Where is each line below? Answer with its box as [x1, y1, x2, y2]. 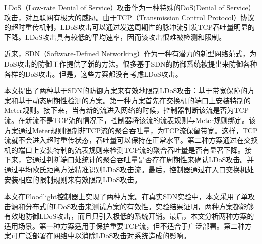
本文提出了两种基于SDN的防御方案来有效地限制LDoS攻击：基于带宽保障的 [4, 85, 248, 96]
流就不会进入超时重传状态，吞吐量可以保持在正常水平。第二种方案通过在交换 [4, 135, 258, 145]
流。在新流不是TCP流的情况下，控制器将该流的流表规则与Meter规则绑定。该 [4, 114, 256, 125]
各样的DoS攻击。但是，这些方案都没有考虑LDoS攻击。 [4, 68, 182, 79]
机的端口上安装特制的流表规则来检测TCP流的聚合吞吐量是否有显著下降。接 [4, 144, 252, 155]
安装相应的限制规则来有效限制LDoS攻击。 [4, 174, 142, 185]
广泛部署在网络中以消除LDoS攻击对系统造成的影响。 [18, 230, 191, 241]
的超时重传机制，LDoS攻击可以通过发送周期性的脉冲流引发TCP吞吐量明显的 [4, 22, 255, 32]
